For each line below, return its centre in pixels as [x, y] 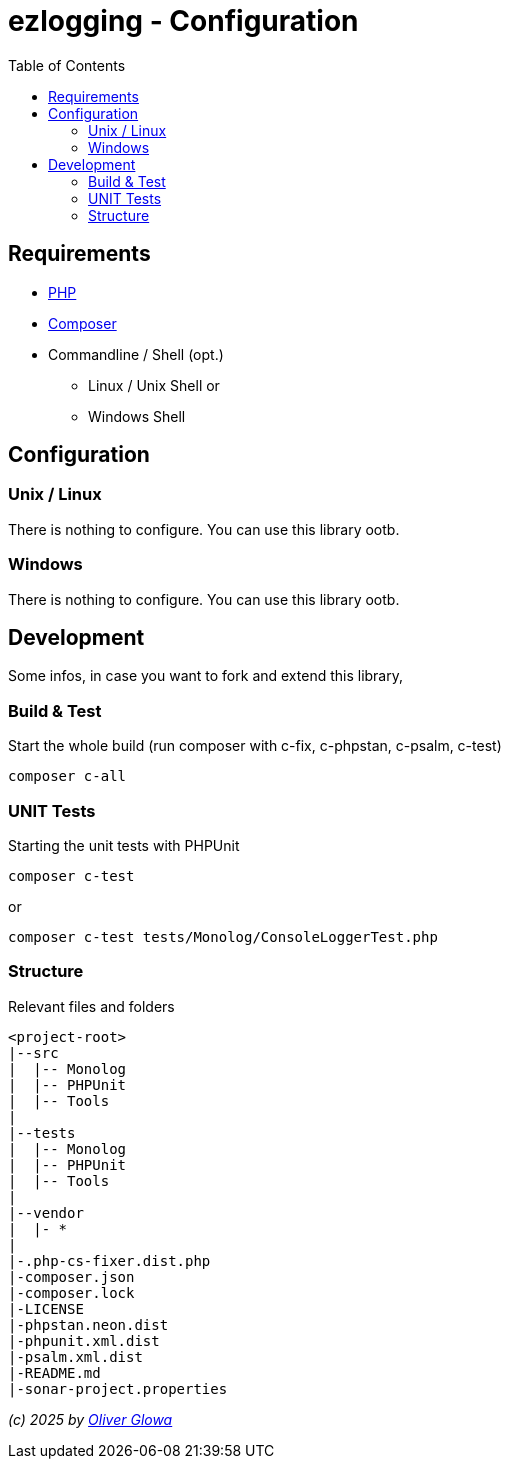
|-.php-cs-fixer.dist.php [109, 1260]
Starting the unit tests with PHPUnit [124, 845]
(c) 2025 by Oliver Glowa [90, 1419]
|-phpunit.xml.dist [84, 1340]
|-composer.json [71, 1276]
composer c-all [67, 776]
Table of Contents [67, 65]
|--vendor [46, 1212]
